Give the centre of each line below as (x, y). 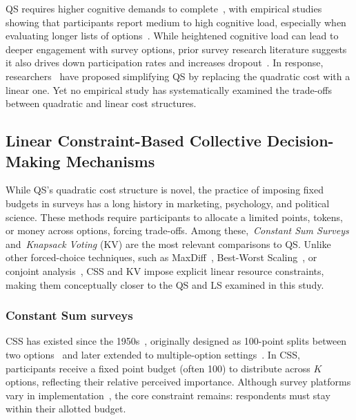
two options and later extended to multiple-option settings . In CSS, (153, 354)
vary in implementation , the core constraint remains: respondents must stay (168, 395)
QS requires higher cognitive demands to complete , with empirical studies (164, 8)
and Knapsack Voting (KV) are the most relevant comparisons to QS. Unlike (168, 244)
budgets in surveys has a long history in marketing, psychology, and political (168, 203)
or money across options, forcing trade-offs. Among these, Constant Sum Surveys (177, 230)
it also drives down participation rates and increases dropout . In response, (165, 63)
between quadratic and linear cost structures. (101, 103)
